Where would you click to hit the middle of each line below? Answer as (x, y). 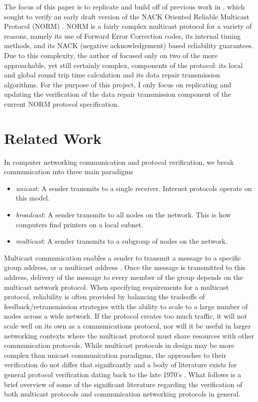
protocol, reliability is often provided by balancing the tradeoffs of (105, 297)
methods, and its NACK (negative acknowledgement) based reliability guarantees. (129, 45)
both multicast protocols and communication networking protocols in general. (122, 394)
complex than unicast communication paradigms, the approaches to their (115, 355)
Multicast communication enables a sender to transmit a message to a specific (123, 257)
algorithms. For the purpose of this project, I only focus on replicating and (118, 84)
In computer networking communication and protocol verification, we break (119, 162)
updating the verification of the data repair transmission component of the (118, 94)
